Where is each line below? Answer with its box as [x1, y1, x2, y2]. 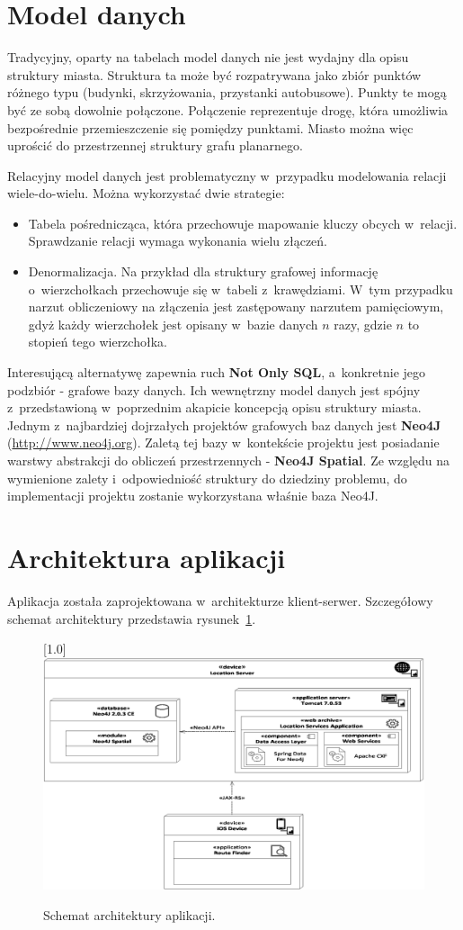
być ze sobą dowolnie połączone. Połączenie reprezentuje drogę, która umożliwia [7, 100, 449, 119]
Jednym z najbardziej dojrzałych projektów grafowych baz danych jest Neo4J [7, 415, 441, 434]
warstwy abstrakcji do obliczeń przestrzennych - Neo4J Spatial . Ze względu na [7, 451, 450, 469]
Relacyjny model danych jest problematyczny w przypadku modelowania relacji [7, 166, 447, 185]
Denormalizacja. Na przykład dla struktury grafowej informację [28, 262, 378, 281]
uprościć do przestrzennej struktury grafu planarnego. [7, 136, 303, 155]
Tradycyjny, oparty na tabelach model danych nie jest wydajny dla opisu [7, 48, 409, 67]
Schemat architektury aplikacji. [43, 905, 216, 924]
